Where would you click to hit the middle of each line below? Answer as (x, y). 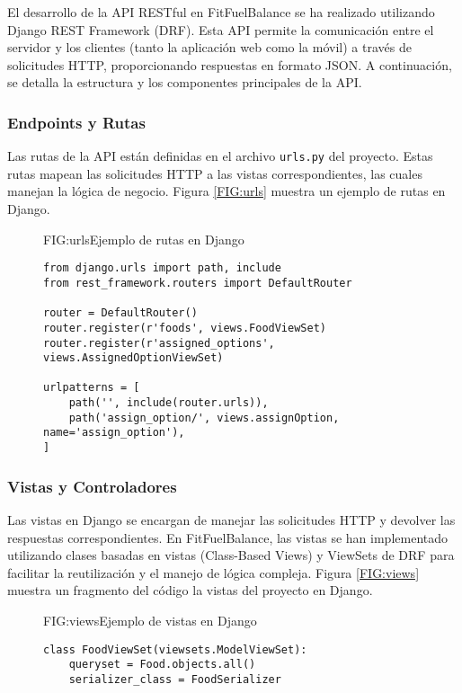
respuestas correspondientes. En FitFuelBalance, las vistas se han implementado (228, 537)
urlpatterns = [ (92, 388)
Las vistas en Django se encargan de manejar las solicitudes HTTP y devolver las (231, 519)
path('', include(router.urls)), (169, 403)
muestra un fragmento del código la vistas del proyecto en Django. (190, 590)
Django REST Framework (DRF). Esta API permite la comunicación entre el (221, 29)
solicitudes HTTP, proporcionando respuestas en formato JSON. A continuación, (230, 64)
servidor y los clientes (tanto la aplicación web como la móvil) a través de (209, 47)
